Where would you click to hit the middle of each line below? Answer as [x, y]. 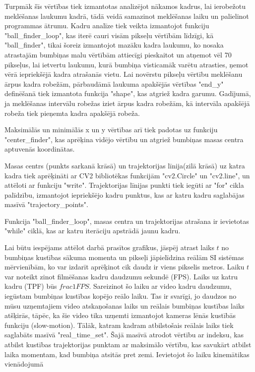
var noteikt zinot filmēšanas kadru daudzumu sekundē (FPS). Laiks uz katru [121, 276]
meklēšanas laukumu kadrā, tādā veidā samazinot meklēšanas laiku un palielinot [127, 16]
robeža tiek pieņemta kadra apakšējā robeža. [72, 113]
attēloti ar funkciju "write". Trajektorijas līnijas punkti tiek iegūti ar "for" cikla [124, 185]
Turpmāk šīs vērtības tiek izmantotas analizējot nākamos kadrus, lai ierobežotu [125, 6]
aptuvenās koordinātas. [40, 149]
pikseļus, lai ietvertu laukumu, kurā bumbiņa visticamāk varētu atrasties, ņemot [127, 64]
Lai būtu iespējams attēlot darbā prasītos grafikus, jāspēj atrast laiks [109, 247]
